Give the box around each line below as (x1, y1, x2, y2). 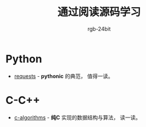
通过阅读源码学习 (57, 5, 141, 19)
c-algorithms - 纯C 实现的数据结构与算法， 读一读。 (14, 113, 141, 121)
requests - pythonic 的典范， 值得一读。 (14, 72, 113, 80)
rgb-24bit (87, 25, 111, 32)
